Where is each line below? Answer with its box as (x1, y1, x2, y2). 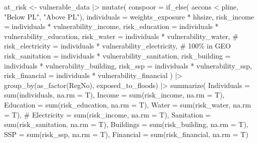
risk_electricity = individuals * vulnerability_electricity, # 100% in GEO (4, 40, 231, 51)
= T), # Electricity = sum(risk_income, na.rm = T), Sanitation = (4, 109, 211, 119)
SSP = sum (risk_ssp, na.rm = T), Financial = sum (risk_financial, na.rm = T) (4, 128, 248, 139)
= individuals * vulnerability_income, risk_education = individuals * (4, 21, 219, 31)
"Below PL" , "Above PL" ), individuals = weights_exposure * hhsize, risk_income (4, 11, 254, 21)
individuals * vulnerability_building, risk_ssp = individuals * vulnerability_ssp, (4, 60, 252, 70)
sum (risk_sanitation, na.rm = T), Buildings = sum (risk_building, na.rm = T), (4, 119, 248, 129)
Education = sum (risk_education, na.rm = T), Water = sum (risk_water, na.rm (4, 99, 251, 109)
